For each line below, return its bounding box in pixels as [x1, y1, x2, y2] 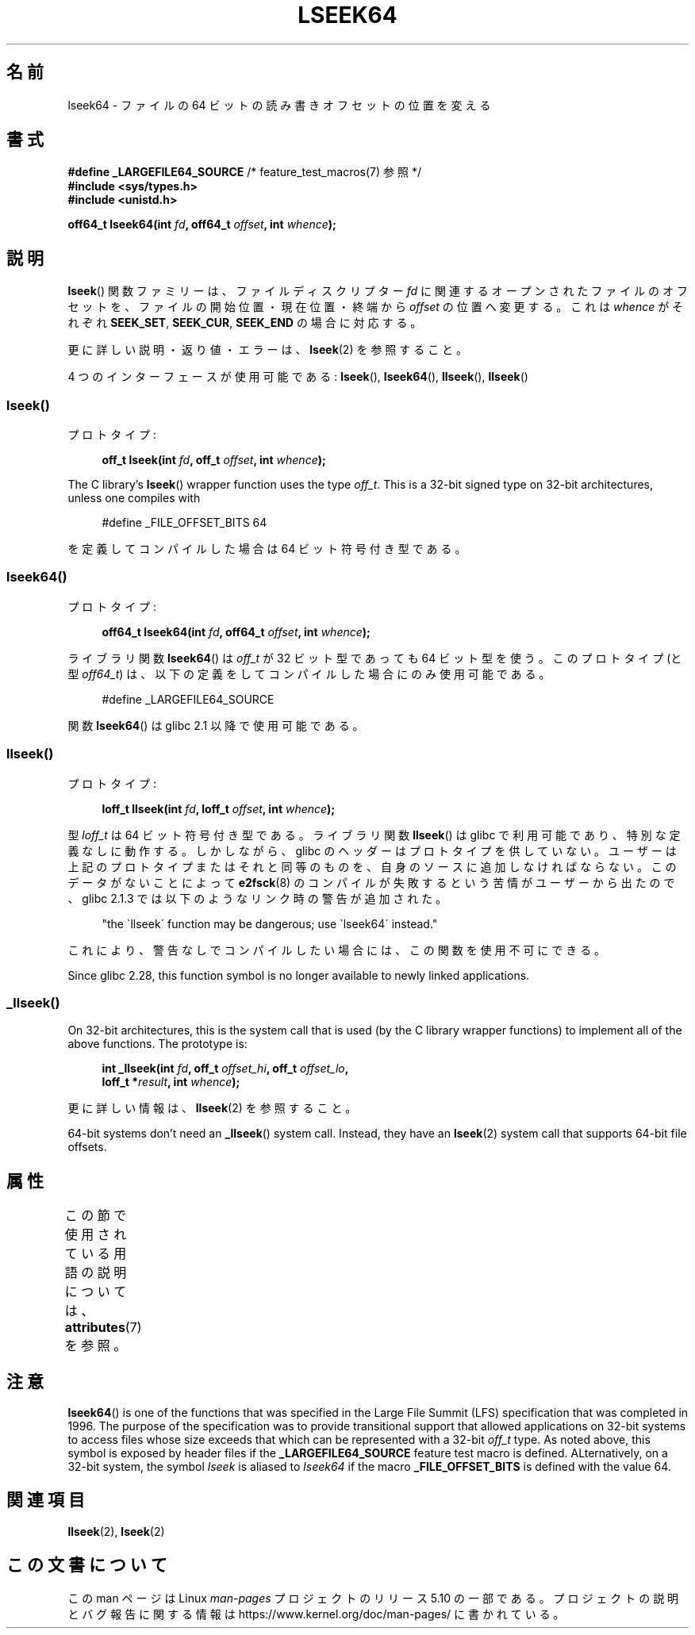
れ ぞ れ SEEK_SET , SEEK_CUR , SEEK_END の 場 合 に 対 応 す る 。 [67, 316, 422, 330]
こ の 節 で [64, 1207, 127, 1224]
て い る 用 [64, 1245, 127, 1262]
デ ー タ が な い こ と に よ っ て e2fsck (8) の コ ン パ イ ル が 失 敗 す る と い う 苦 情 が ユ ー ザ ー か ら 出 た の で [67, 875, 675, 889]
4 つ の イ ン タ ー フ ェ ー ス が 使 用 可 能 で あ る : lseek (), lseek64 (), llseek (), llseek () [67, 370, 528, 384]
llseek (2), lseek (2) [67, 1524, 165, 1538]
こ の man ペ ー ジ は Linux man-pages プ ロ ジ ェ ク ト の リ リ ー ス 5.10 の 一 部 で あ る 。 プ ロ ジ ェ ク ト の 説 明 [67, 1591, 679, 1605]
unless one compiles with [67, 491, 201, 505]
